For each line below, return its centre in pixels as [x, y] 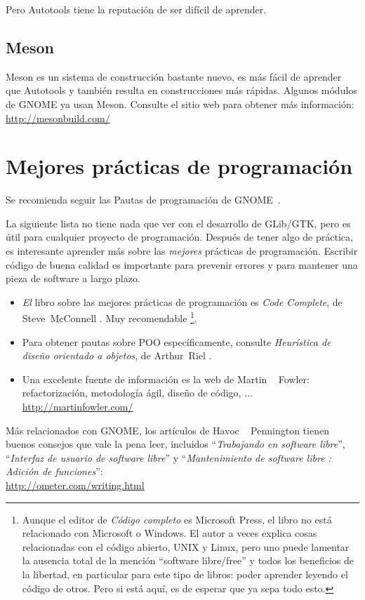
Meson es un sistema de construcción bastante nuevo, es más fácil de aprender [174, 76]
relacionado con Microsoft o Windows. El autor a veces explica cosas [170, 533]
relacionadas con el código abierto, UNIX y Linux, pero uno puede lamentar [186, 546]
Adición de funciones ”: [54, 471]
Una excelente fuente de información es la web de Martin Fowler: [166, 379]
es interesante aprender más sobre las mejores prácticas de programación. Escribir [182, 251]
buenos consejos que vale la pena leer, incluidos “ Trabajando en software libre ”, [175, 444]
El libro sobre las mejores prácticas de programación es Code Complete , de [182, 301]
